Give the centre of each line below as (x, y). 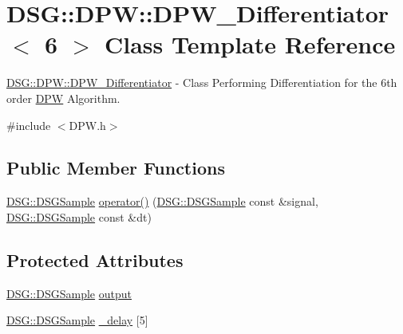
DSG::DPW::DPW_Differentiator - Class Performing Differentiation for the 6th (202, 83)
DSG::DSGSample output (69, 293)
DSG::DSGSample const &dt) (79, 216)
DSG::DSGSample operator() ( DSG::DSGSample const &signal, (162, 201)
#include (29, 125)
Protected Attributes (95, 259)
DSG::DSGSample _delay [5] (77, 320)
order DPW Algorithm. (63, 98)
